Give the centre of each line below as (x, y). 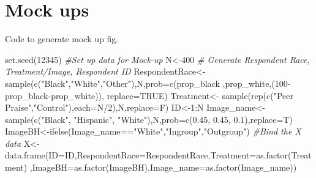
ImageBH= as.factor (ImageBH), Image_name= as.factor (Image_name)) (164, 167)
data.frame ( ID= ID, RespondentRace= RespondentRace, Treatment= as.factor (147, 155)
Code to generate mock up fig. (62, 39)
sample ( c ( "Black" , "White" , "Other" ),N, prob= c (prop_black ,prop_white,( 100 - (148, 83)
